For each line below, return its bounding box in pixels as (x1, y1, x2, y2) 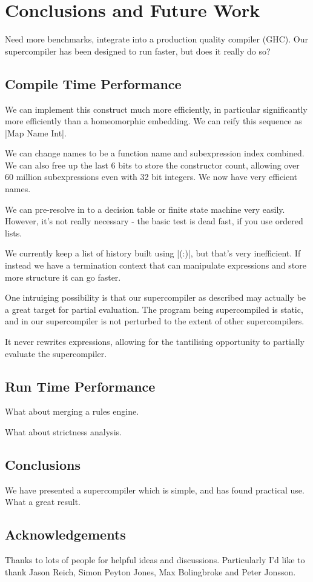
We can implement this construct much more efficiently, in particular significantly (5, 102, 308, 115)
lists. (5, 226, 22, 239)
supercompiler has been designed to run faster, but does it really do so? (5, 44, 271, 57)
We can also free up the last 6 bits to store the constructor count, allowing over (5, 158, 300, 171)
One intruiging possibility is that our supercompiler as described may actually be (5, 291, 306, 304)
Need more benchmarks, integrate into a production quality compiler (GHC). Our (5, 33, 308, 45)
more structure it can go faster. (5, 270, 121, 283)
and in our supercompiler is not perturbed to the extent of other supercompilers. (5, 315, 305, 327)
